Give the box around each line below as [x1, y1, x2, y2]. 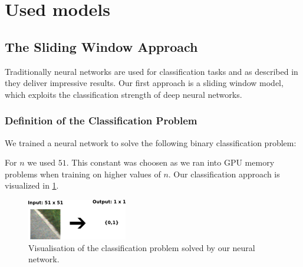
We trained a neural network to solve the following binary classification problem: [5, 136, 297, 149]
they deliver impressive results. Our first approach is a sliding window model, [5, 77, 284, 89]
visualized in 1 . [5, 179, 59, 192]
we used [27, 156, 56, 169]
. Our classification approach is [168, 167, 280, 180]
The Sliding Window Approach [5, 37, 198, 55]
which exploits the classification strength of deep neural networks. [5, 88, 242, 100]
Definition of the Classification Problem [5, 113, 197, 128]
